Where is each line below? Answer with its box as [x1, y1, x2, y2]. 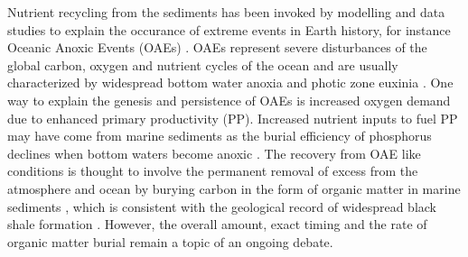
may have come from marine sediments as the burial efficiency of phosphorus [7, 126, 432, 145]
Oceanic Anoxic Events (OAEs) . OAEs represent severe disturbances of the [7, 38, 427, 57]
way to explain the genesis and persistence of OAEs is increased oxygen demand [7, 90, 451, 109]
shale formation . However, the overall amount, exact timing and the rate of [7, 215, 427, 234]
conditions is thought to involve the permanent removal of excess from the [7, 161, 418, 180]
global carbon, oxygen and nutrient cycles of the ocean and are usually [7, 55, 398, 74]
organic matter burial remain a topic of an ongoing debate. [7, 232, 333, 251]
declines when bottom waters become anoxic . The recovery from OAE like [7, 143, 421, 162]
